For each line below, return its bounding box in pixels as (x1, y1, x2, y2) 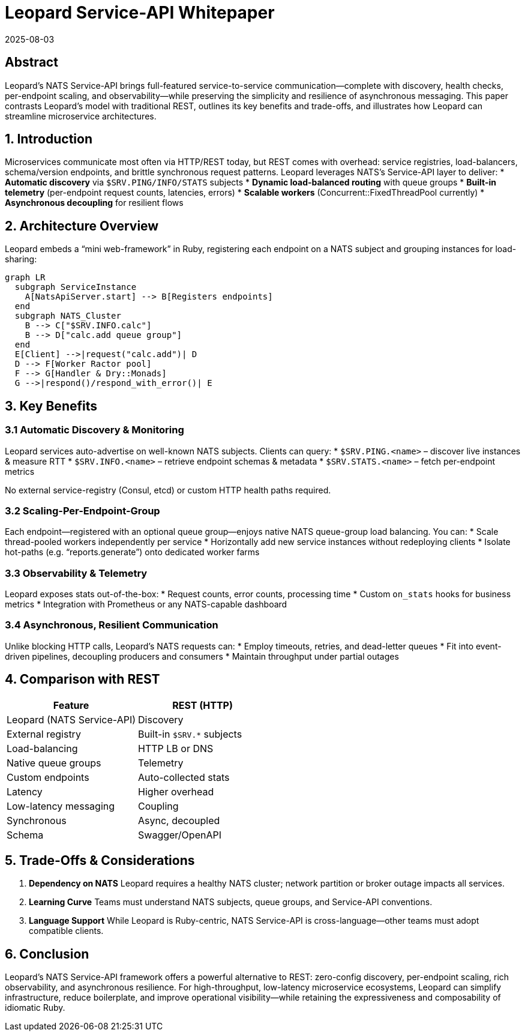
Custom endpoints (7, 771, 89, 783)
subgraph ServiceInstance (14, 282, 137, 292)
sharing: (5, 254, 37, 265)
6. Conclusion (5, 946, 89, 962)
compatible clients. (29, 926, 104, 936)
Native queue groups (7, 756, 101, 769)
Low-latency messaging (7, 800, 115, 812)
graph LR (5, 273, 46, 283)
